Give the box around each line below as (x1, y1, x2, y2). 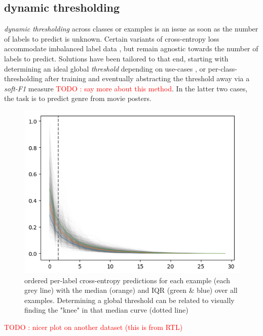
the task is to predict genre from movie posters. (4, 93, 152, 104)
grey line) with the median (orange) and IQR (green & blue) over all (24, 285, 238, 295)
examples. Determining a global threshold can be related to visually (24, 294, 235, 305)
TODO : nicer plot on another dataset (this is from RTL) (4, 322, 183, 332)
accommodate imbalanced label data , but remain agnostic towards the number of (4, 43, 258, 54)
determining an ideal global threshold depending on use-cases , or (4, 63, 206, 74)
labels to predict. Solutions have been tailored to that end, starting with (4, 53, 229, 63)
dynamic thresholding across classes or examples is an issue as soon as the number (4, 23, 258, 34)
